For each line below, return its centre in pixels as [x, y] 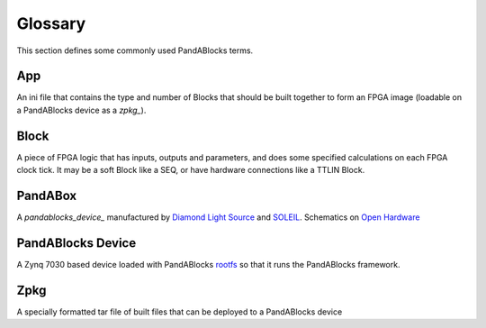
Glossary [51, 23]
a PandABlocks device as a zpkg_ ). [81, 110]
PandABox [47, 195]
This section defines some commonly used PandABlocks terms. [135, 50]
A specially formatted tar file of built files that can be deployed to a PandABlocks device [180, 312]
